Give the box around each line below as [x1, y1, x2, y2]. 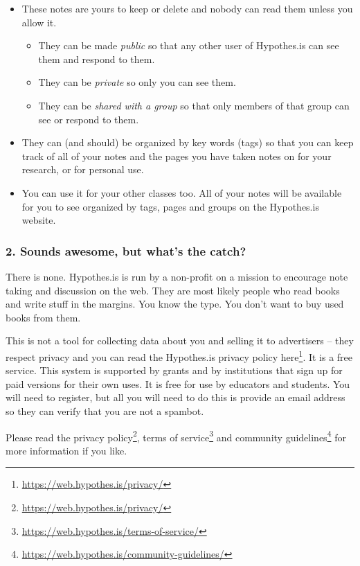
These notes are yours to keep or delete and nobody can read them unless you [21, 1, 353, 15]
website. [21, 213, 56, 227]
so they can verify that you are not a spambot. [6, 403, 204, 418]
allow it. [21, 15, 57, 29]
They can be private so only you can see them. [38, 75, 236, 89]
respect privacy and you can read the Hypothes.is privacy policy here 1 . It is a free [6, 347, 353, 364]
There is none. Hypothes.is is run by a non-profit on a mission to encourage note [6, 269, 348, 283]
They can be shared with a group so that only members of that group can [38, 98, 350, 112]
